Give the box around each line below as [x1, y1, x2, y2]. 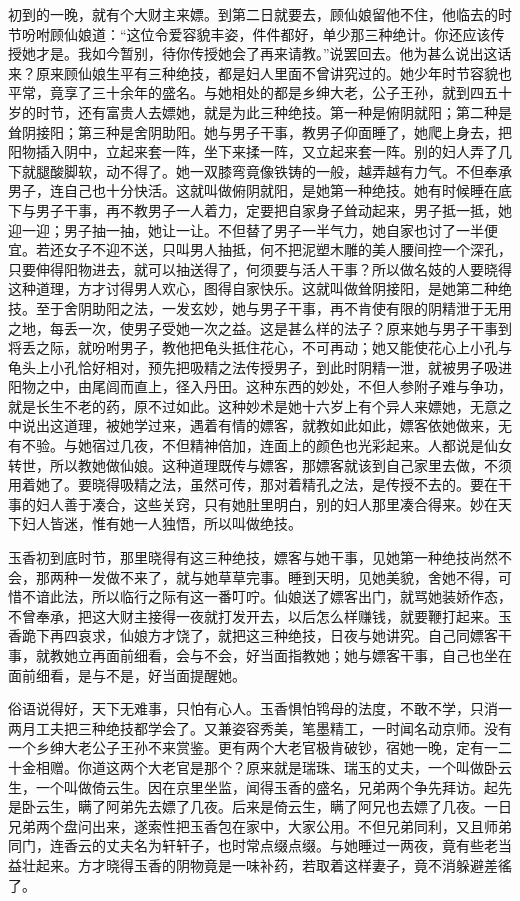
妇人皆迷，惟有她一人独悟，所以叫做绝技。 [21, 513, 302, 534]
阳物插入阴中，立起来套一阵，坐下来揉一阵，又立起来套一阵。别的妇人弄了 [8, 141, 498, 162]
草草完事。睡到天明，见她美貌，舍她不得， [217, 566, 498, 587]
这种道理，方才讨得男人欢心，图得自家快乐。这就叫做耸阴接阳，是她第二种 [8, 278, 498, 299]
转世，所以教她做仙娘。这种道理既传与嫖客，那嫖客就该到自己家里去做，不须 [8, 454, 512, 475]
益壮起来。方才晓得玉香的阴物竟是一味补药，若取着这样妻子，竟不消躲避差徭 [8, 854, 512, 875]
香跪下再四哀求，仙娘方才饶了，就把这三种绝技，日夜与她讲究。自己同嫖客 [8, 625, 498, 646]
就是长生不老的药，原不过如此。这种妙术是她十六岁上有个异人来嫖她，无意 [8, 395, 498, 416]
